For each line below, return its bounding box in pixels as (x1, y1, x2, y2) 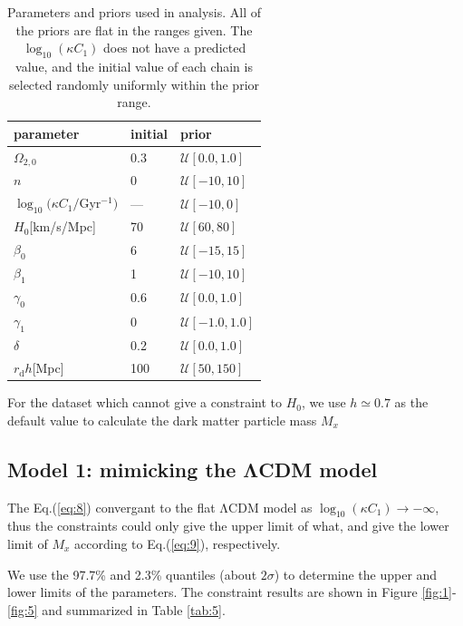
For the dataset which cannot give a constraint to (7, 393, 282, 412)
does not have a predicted (102, 38, 246, 57)
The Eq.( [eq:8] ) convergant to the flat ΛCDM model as (7, 497, 313, 516)
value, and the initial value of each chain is (15, 56, 253, 75)
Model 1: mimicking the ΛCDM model (7, 455, 378, 483)
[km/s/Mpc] (29, 217, 96, 236)
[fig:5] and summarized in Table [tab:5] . (7, 600, 226, 619)
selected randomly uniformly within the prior (9, 74, 260, 93)
